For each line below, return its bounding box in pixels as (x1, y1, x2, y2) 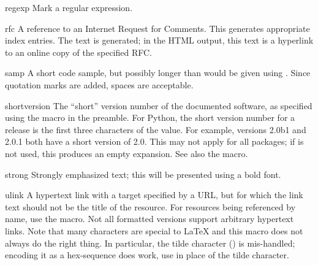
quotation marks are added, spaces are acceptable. (5, 78, 194, 91)
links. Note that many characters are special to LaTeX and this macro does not (5, 224, 303, 237)
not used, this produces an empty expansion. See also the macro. (5, 147, 248, 159)
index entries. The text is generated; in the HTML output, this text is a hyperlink (5, 34, 314, 47)
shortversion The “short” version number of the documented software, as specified (5, 99, 312, 112)
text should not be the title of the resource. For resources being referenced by (5, 200, 296, 213)
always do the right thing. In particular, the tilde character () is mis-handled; (5, 236, 295, 249)
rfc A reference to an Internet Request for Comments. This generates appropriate (5, 21, 310, 34)
